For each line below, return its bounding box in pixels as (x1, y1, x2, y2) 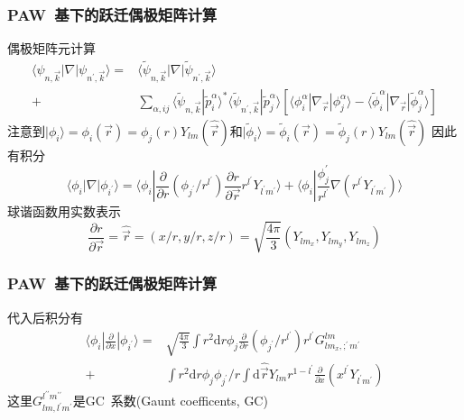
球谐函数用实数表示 (7, 202, 121, 221)
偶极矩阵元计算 (7, 39, 96, 58)
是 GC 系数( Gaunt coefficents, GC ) (72, 390, 268, 409)
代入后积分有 (7, 307, 83, 326)
